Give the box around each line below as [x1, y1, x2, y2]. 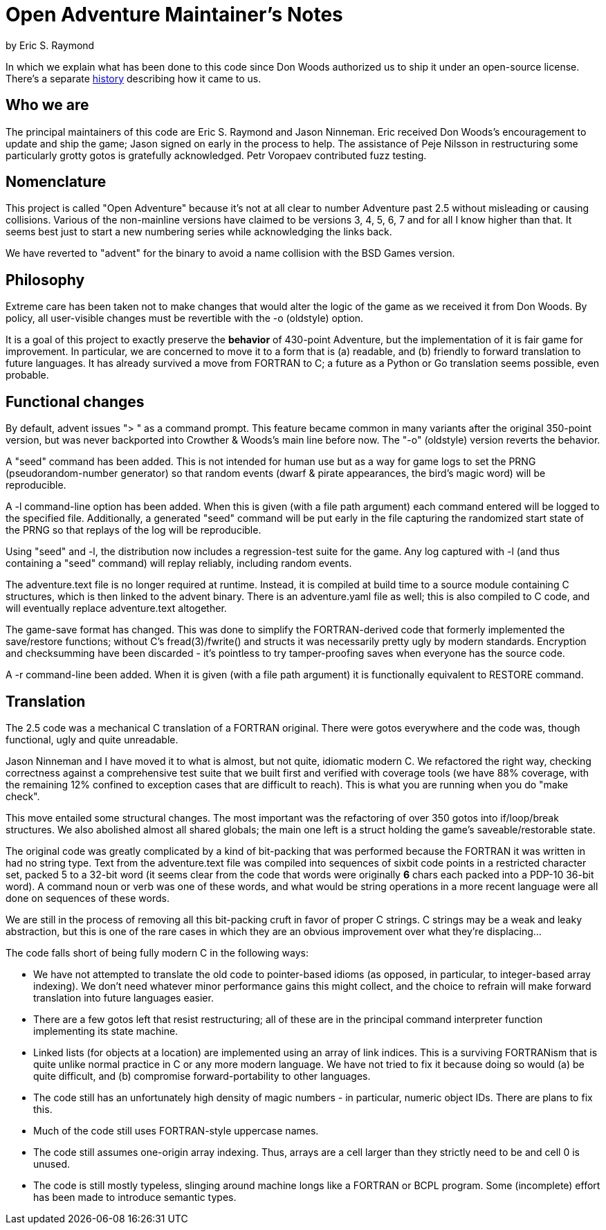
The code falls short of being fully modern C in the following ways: [6, 946, 309, 959]
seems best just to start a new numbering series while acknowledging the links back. [6, 226, 392, 238]
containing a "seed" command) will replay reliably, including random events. [6, 557, 352, 570]
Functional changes [6, 392, 145, 410]
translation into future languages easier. [33, 991, 214, 1004]
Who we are [6, 96, 89, 114]
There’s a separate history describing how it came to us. [6, 72, 261, 84]
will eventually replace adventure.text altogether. [6, 602, 227, 615]
